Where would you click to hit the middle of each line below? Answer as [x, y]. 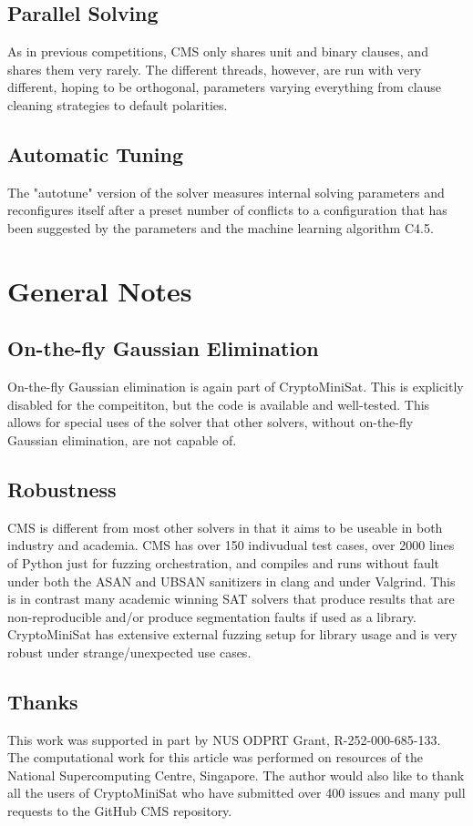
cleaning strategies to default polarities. [118, 104]
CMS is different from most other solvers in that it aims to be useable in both [225, 527]
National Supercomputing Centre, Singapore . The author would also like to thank [236, 775]
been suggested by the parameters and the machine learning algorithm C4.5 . [221, 227]
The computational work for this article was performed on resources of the [215, 757]
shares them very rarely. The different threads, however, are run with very [215, 69]
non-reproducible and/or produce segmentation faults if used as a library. [212, 616]
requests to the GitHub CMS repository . [120, 811]
